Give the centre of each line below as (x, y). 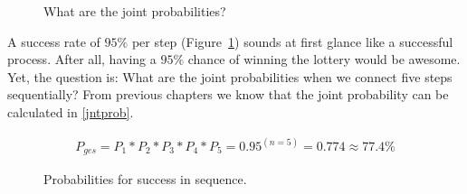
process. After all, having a (82, 59)
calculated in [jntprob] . (71, 111)
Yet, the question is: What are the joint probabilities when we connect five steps (230, 76)
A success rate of (54, 41)
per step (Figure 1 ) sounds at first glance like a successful (292, 41)
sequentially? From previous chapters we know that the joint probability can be (228, 94)
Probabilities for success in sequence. (145, 179)
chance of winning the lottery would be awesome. (324, 59)
